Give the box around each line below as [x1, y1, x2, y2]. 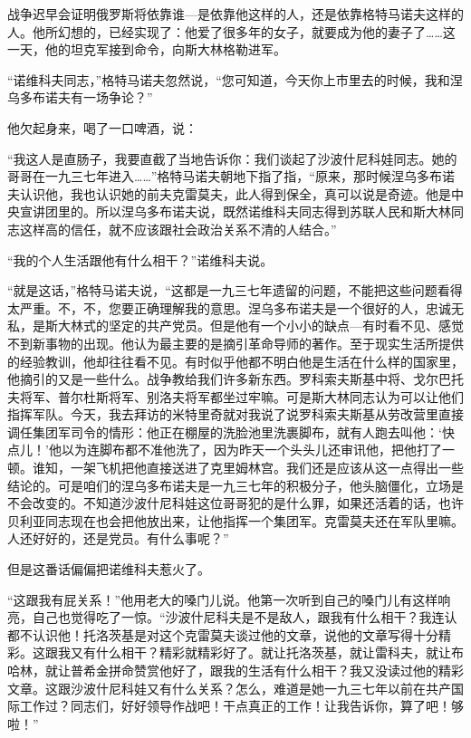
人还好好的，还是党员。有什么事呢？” [7, 529, 229, 548]
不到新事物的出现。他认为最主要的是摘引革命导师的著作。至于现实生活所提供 [7, 333, 464, 352]
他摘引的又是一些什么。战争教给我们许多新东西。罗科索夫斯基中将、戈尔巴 [7, 369, 451, 388]
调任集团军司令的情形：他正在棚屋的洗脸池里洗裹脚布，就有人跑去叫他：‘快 [7, 422, 455, 441]
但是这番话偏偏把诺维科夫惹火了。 [7, 560, 210, 579]
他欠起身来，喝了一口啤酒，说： [7, 118, 197, 137]
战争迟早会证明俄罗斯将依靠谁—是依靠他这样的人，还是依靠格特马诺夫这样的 [7, 5, 464, 23]
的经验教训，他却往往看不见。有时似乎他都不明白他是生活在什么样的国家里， [7, 351, 464, 370]
